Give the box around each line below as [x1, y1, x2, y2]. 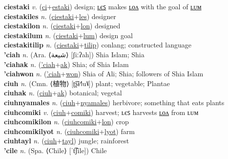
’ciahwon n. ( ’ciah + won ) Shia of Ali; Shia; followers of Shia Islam [4, 68, 204, 79]
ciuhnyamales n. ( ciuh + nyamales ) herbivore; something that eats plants [4, 97, 225, 107]
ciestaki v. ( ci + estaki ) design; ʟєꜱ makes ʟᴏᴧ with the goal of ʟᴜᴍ [4, 1, 202, 11]
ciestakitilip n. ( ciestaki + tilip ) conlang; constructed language [4, 40, 191, 50]
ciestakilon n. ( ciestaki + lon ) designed [4, 21, 121, 31]
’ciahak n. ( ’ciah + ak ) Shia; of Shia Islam [4, 59, 129, 69]
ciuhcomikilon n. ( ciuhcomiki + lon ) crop [4, 116, 129, 127]
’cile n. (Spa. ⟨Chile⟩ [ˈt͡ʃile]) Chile [4, 145, 107, 155]
